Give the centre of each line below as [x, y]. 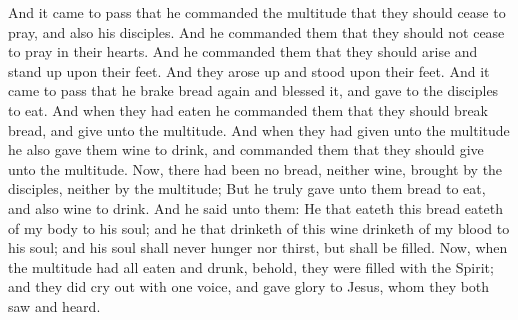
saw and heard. [54, 305]
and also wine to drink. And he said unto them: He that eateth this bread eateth [255, 207]
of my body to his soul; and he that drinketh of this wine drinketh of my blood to [259, 227]
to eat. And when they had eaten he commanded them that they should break [248, 109]
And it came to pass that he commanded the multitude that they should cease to [257, 12]
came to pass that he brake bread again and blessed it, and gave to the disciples [253, 90]
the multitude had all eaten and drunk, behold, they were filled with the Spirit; [251, 266]
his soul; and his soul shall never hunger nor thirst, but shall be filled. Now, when [258, 247]
